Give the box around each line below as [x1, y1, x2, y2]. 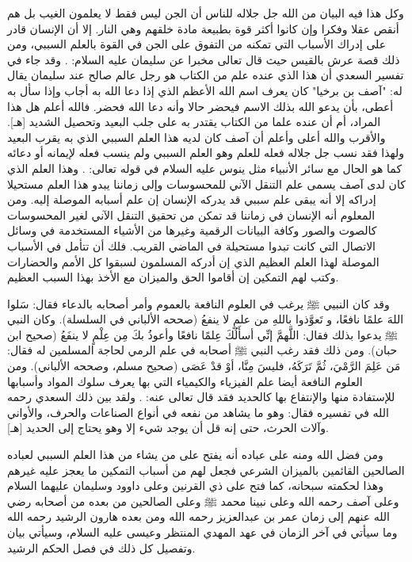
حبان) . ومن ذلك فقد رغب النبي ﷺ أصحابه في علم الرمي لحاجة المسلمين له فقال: [7, 342, 398, 358]
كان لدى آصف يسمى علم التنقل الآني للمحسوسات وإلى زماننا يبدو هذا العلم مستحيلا [7, 175, 406, 192]
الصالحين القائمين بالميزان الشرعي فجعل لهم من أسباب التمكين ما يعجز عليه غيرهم [7, 461, 405, 478]
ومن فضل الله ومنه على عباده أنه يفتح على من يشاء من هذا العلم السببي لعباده [7, 446, 383, 463]
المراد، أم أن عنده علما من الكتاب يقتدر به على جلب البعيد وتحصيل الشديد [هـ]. [7, 113, 381, 130]
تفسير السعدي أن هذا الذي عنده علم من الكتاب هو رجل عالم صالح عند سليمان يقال [7, 67, 404, 83]
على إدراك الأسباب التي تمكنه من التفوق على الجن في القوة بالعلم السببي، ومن [7, 36, 387, 52]
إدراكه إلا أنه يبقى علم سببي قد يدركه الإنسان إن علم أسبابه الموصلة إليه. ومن [7, 191, 376, 208]
